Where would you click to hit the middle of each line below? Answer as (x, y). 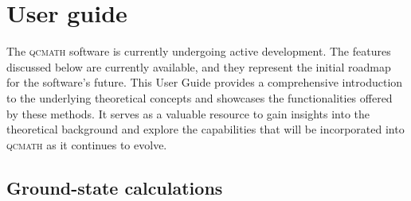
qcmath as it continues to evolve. (87, 144)
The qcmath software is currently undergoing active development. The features (199, 51)
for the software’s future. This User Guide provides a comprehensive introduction (205, 82)
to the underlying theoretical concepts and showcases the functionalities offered (200, 97)
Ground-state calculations (115, 187)
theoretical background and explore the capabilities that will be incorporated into (205, 129)
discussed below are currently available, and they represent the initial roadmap (199, 66)
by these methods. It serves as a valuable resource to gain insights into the (188, 113)
